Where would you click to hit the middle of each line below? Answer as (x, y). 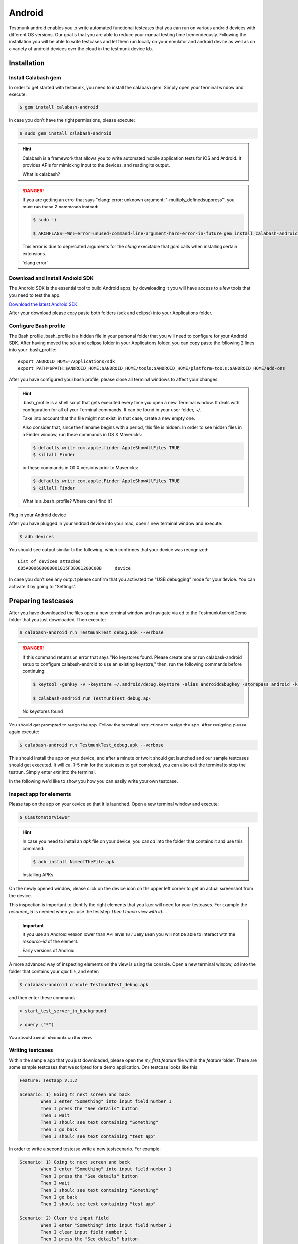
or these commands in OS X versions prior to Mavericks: (80, 468)
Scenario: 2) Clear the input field (64, 1218)
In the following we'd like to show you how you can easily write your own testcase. (94, 781)
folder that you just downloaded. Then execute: (58, 620)
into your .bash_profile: (33, 350)
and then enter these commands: (43, 997)
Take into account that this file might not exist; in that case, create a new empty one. (109, 418)
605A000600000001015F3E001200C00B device (74, 568)
